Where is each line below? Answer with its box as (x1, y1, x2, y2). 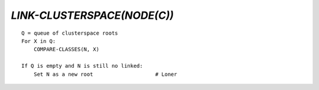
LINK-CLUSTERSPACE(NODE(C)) (11, 9, 174, 22)
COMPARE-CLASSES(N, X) (33, 46, 100, 53)
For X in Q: (21, 38, 56, 44)
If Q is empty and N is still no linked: (21, 62, 143, 69)
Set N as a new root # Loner (33, 71, 177, 78)
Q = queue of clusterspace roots (21, 29, 118, 36)
